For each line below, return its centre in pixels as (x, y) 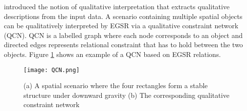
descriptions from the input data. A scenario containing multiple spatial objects (123, 16)
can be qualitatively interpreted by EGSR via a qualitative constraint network (121, 26)
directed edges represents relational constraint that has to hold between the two (123, 45)
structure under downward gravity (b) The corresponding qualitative (126, 95)
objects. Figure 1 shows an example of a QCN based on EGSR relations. (112, 54)
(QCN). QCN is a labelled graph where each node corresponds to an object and (123, 35)
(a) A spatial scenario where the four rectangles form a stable (116, 85)
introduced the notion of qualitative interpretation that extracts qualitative (117, 6)
